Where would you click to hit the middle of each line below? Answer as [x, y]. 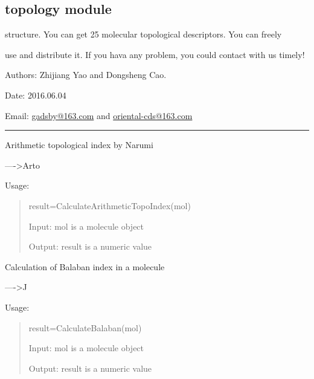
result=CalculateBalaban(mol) [85, 327]
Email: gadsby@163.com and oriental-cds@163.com [99, 115]
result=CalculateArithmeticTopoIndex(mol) [110, 205]
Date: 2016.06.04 [36, 95]
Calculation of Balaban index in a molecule [85, 266]
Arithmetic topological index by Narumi [79, 145]
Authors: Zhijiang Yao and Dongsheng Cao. [86, 75]
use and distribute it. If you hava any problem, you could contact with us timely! [155, 54]
